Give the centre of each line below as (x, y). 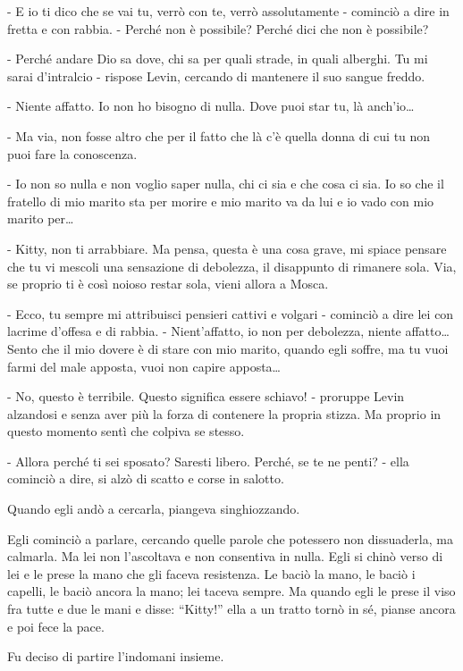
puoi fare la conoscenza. (72, 153)
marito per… (41, 218)
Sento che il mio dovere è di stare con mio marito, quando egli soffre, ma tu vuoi (228, 348)
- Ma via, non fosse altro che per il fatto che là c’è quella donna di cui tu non (219, 135)
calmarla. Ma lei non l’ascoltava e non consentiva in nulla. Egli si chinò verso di (225, 556)
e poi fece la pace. (56, 626)
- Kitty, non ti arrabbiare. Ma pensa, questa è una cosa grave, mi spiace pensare (227, 248)
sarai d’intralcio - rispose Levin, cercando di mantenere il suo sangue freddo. (216, 75)
